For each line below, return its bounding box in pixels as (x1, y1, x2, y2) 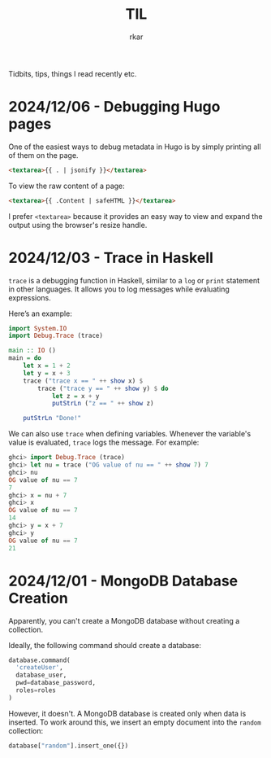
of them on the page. (8, 150, 79, 160)
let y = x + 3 (23, 369, 71, 377)
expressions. (8, 292, 51, 302)
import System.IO (8, 324, 67, 332)
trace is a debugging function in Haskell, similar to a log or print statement (8, 275, 260, 285)
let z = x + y (51, 392, 100, 400)
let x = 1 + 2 (23, 361, 71, 370)
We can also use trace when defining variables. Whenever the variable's (8, 429, 252, 439)
